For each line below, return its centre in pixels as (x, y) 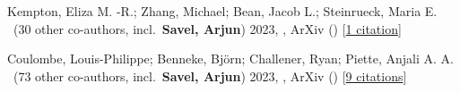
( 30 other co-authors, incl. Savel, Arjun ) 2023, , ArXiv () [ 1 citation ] (207, 28)
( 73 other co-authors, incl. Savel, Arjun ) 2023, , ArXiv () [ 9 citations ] (210, 75)
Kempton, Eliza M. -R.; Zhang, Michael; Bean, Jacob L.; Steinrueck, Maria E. (222, 11)
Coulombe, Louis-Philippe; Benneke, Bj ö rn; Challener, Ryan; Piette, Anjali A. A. (230, 59)
